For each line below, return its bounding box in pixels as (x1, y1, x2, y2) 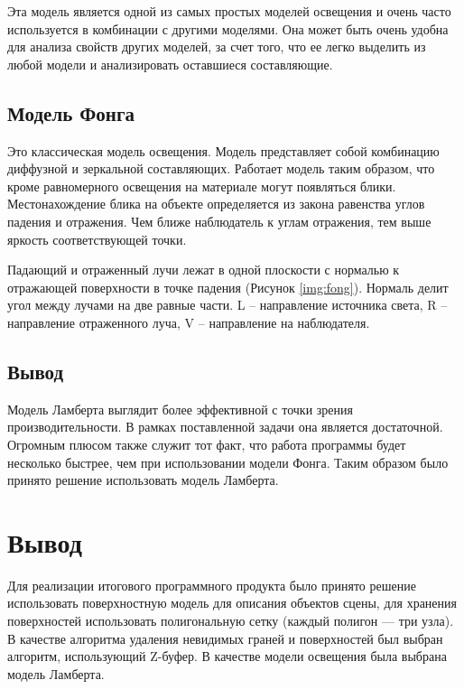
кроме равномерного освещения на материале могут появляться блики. (7, 176, 396, 195)
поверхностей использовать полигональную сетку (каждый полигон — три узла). (7, 611, 454, 629)
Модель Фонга (7, 98, 135, 126)
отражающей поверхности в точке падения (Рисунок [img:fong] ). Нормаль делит (7, 277, 449, 296)
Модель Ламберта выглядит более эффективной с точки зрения (7, 399, 353, 418)
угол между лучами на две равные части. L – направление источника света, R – (7, 295, 448, 314)
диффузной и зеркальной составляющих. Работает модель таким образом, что (7, 159, 435, 178)
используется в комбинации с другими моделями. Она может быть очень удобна (7, 19, 449, 38)
